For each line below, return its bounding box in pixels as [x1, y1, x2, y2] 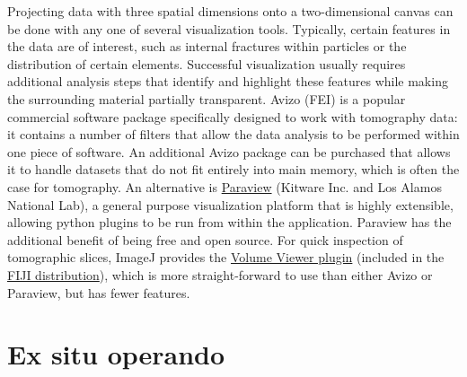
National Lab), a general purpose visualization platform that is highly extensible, [7, 195, 454, 214]
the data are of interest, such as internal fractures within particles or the [7, 37, 407, 56]
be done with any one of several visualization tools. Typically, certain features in [7, 19, 451, 38]
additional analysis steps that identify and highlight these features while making [7, 72, 448, 91]
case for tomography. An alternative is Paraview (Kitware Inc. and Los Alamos [7, 177, 442, 196]
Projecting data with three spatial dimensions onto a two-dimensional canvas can [7, 2, 454, 20]
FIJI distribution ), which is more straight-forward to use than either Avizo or [7, 265, 433, 284]
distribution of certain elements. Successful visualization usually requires [7, 54, 406, 73]
